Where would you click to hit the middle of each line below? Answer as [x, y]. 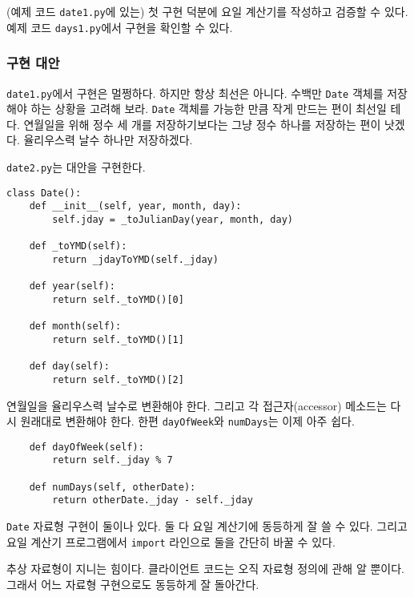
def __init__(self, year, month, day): [135, 206]
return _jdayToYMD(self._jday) [135, 259]
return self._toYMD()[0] [118, 299]
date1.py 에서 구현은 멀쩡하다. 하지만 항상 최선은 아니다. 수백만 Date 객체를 [195, 93]
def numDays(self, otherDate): [113, 487]
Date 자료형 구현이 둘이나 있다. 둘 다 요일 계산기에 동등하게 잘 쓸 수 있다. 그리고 [207, 526]
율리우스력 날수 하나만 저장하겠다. [108, 140]
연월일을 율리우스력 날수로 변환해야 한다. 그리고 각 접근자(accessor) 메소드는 [197, 405]
